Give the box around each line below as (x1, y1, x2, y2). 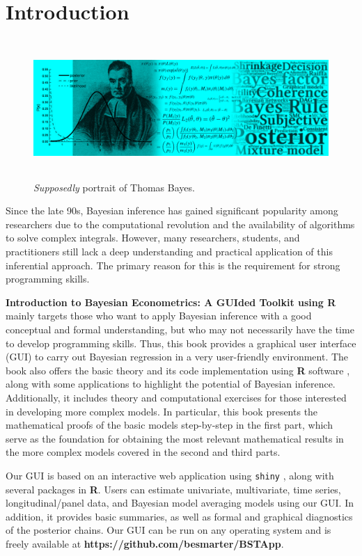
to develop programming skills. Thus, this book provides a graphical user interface (6, 335, 356, 350)
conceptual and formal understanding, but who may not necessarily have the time (6, 322, 354, 337)
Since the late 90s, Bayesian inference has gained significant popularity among (6, 203, 338, 218)
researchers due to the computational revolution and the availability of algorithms (6, 216, 355, 231)
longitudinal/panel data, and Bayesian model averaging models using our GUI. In (6, 495, 354, 510)
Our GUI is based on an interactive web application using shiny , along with (6, 468, 334, 482)
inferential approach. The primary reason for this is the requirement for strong (6, 257, 340, 272)
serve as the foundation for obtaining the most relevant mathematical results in (6, 431, 344, 445)
